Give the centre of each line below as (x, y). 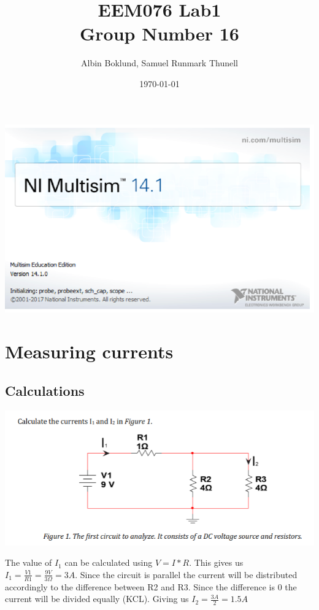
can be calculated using (109, 562)
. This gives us (216, 562)
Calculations (45, 390)
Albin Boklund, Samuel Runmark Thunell (159, 63)
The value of (29, 562)
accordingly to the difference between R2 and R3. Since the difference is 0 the (151, 586)
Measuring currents (89, 351)
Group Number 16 (159, 33)
